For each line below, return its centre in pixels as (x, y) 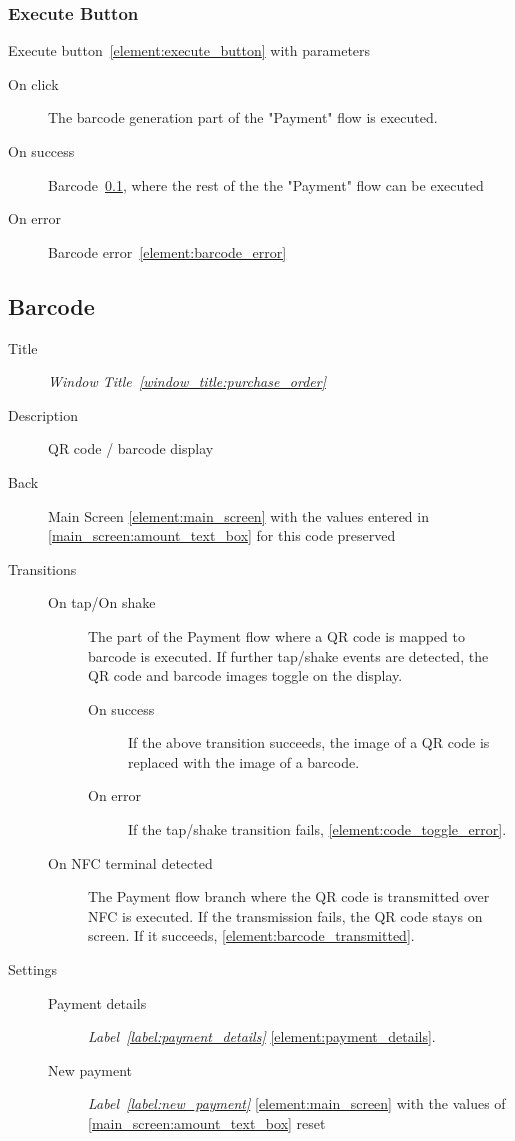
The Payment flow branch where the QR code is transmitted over (289, 896)
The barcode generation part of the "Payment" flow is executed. (243, 117)
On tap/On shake (102, 602)
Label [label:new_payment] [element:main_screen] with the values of (297, 1103)
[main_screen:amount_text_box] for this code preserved (222, 535)
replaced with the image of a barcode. (244, 761)
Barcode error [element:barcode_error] (167, 251)
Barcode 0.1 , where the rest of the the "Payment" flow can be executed (266, 184)
